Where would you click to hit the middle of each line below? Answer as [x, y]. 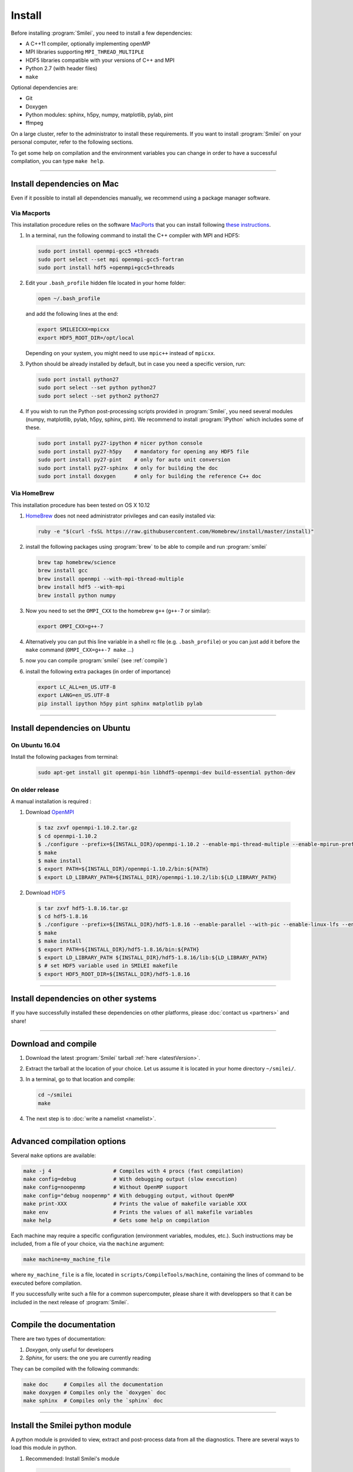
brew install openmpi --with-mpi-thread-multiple [111, 579]
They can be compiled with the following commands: [75, 1368]
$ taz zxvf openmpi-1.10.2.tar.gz [88, 828]
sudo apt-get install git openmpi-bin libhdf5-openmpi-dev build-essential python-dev [167, 773]
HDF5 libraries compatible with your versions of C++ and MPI [100, 60]
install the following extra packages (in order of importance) [98, 671]
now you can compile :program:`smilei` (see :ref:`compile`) [96, 661]
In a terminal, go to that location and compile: [80, 1079]
